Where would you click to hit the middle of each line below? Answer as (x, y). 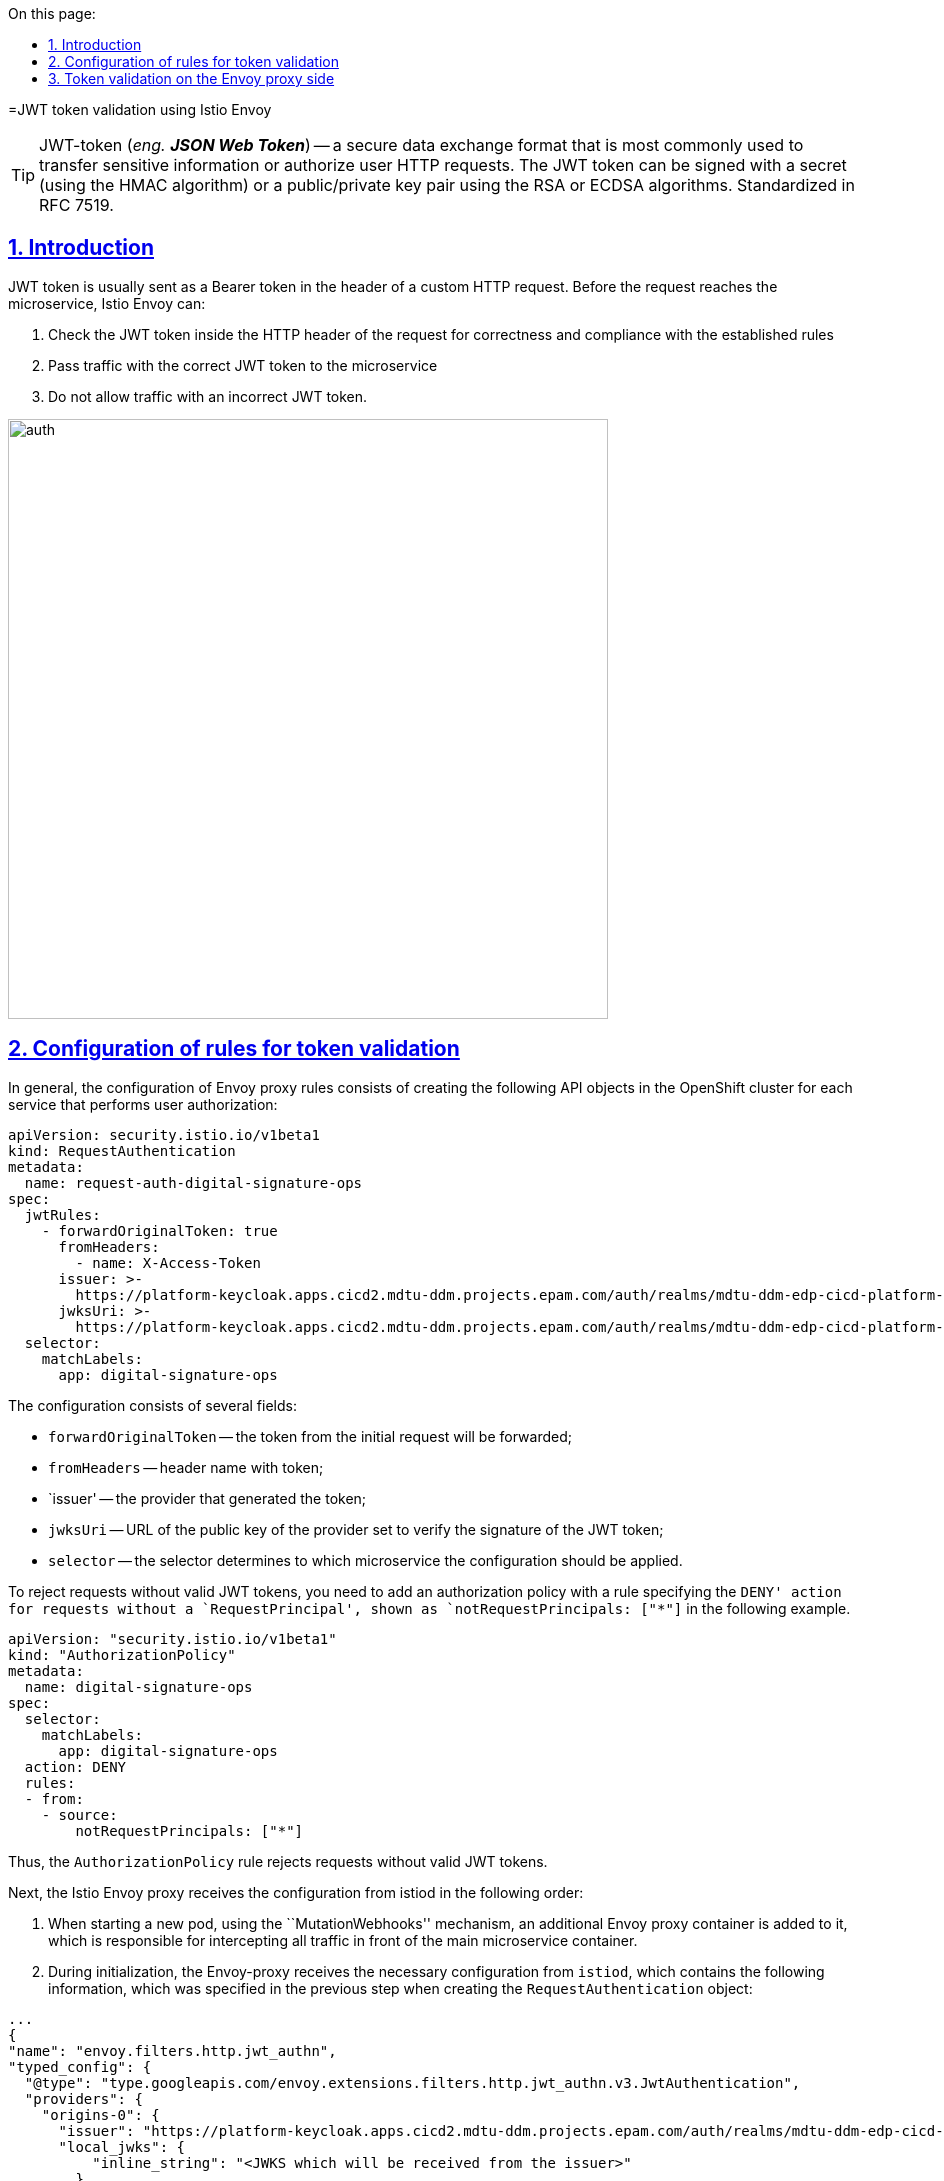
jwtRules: (62, 1214)
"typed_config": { (80, 2066)
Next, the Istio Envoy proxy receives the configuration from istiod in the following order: (296, 1892)
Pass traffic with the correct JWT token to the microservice (243, 365)
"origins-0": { (100, 2114)
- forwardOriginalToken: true (159, 1230)
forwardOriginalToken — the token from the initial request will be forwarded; (310, 1436)
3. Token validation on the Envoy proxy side (191, 78)
